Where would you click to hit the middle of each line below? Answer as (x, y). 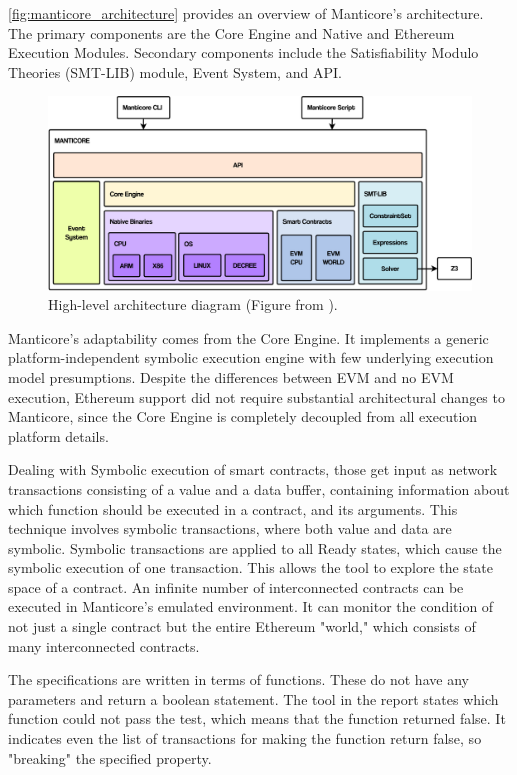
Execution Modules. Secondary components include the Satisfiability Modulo (243, 52)
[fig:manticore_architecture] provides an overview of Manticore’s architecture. (246, 13)
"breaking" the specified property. (110, 757)
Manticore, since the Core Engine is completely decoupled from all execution (243, 416)
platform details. (58, 435)
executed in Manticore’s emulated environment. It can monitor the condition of (251, 606)
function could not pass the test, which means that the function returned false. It (257, 718)
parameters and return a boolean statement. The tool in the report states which (253, 698)
